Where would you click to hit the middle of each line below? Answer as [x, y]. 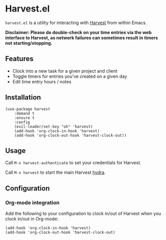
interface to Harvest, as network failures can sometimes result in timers [81, 38]
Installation [23, 98]
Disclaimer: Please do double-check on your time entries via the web [78, 32]
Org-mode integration [32, 202]
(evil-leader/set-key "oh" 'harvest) [54, 127]
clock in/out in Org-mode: [32, 219]
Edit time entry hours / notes [42, 81]
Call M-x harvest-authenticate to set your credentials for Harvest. [73, 163]
